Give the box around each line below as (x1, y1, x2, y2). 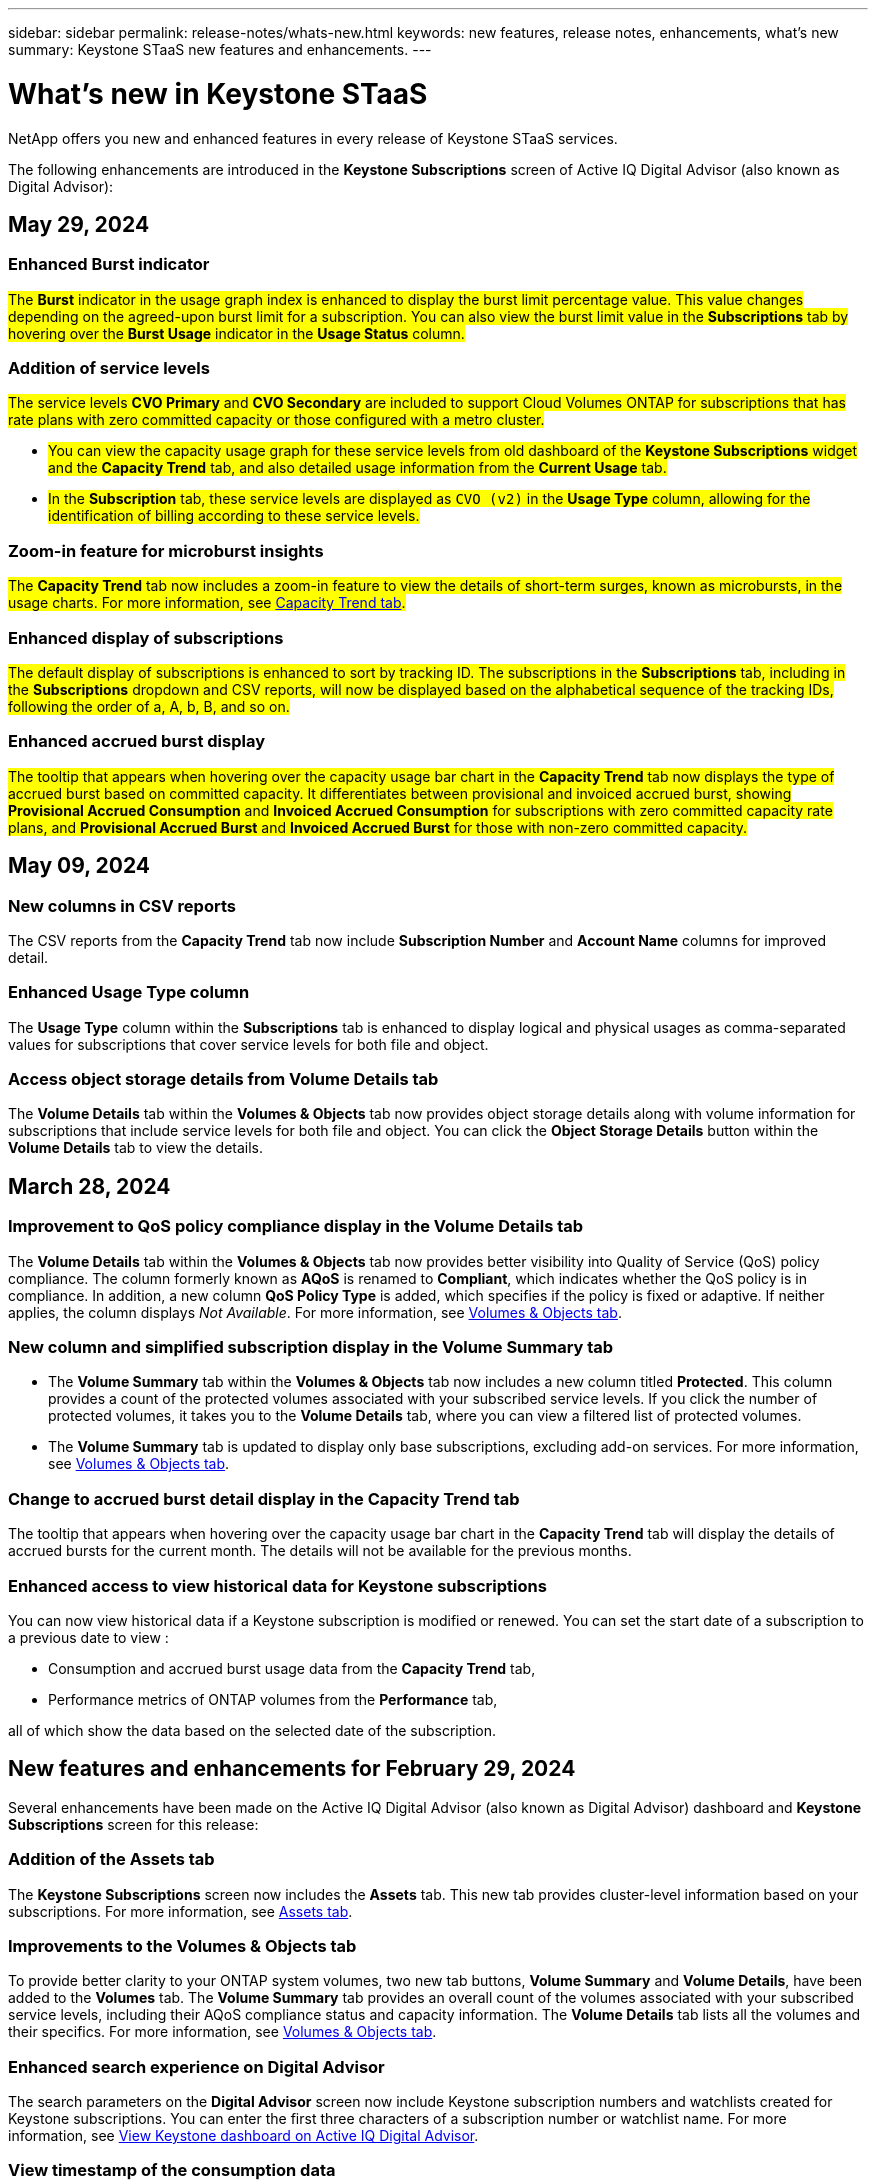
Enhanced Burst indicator (8, 254, 210, 275)
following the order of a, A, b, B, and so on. (8, 697, 290, 715)
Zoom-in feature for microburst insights (8, 540, 324, 561)
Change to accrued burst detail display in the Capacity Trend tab (8, 1488, 520, 1509)
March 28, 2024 (8, 1173, 171, 1199)
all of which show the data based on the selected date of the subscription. (8, 1721, 497, 1739)
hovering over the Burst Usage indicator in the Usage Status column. (8, 324, 465, 342)
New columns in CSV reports (8, 895, 236, 916)
